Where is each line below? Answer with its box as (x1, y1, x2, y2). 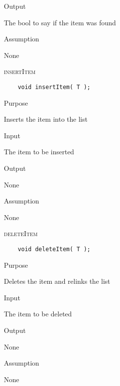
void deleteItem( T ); (17, 245, 90, 253)
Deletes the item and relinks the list (4, 276, 110, 286)
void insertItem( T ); (17, 83, 90, 91)
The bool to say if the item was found (4, 17, 116, 27)
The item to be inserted (4, 147, 75, 157)
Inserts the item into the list (4, 114, 88, 124)
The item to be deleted (4, 309, 72, 319)
